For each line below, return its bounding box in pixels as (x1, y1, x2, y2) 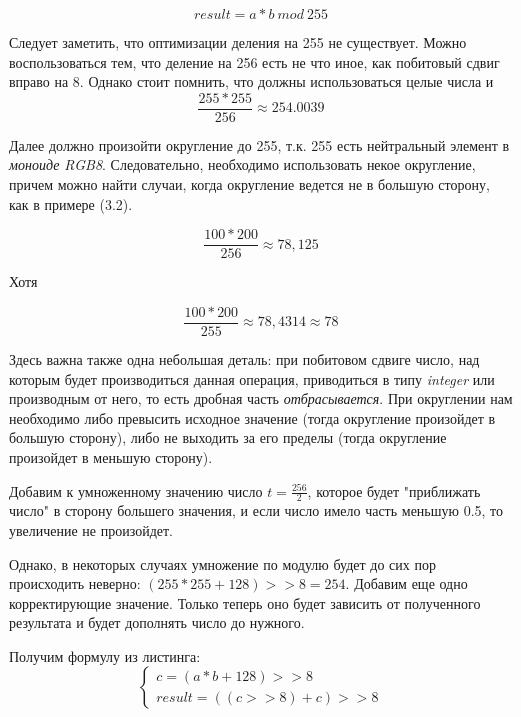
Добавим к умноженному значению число (9, 480, 263, 501)
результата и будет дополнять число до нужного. (9, 612, 305, 633)
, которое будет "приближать (307, 480, 481, 501)
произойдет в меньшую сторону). (9, 446, 213, 467)
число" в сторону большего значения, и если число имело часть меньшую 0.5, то (9, 500, 504, 521)
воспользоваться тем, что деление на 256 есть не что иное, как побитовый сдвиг (9, 51, 500, 72)
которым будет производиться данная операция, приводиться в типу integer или (9, 368, 495, 389)
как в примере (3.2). (9, 193, 133, 214)
